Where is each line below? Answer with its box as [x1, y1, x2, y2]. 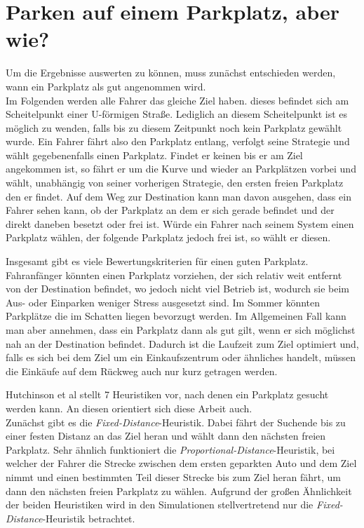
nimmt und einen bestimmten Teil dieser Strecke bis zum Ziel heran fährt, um [6, 469, 341, 484]
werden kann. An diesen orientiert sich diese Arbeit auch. [6, 400, 252, 415]
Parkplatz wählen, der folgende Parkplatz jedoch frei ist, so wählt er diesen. [6, 230, 331, 245]
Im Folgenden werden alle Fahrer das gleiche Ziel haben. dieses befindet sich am [6, 93, 349, 107]
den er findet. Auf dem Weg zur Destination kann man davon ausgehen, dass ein [6, 189, 351, 203]
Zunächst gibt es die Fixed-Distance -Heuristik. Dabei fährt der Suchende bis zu [6, 414, 346, 429]
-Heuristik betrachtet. [42, 510, 135, 525]
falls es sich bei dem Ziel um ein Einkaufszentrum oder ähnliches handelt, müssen [6, 350, 356, 365]
